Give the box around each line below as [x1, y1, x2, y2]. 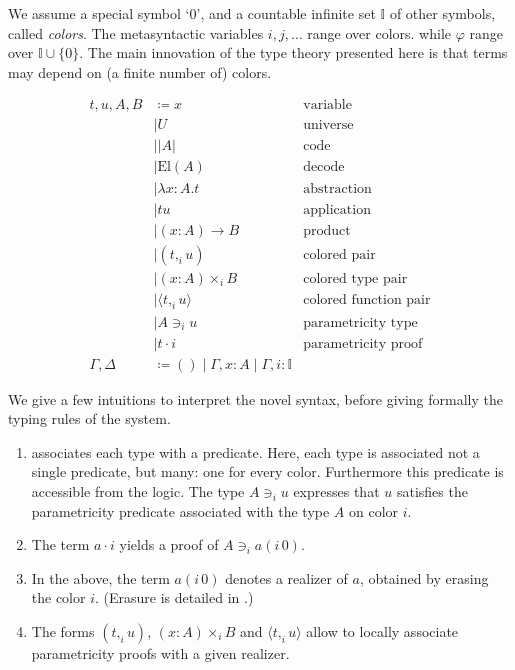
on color [349, 500, 399, 521]
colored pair [303, 247, 376, 262]
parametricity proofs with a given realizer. [31, 642, 290, 663]
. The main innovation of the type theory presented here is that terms [79, 42, 508, 63]
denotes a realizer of [225, 567, 348, 588]
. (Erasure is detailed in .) [95, 587, 254, 608]
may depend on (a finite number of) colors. [8, 61, 272, 82]
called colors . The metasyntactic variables [8, 22, 264, 43]
